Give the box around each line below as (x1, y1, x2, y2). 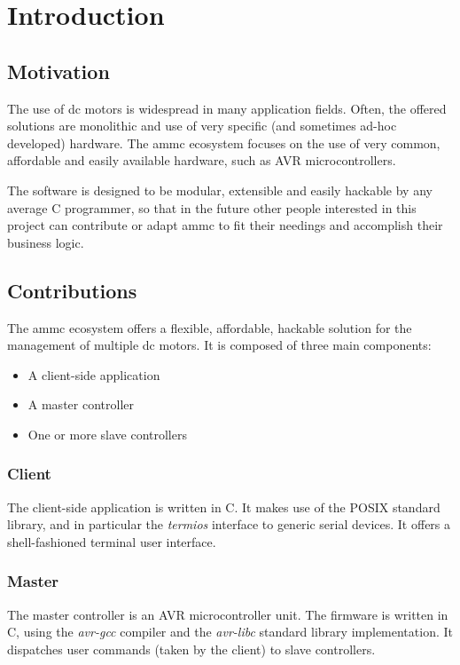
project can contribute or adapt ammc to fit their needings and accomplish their (7, 216, 443, 234)
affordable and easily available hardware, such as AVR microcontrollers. (7, 151, 396, 170)
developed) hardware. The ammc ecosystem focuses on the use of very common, (7, 133, 441, 152)
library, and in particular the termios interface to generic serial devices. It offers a (7, 515, 451, 534)
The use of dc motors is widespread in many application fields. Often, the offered (7, 99, 447, 117)
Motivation (7, 57, 110, 84)
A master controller (27, 395, 134, 414)
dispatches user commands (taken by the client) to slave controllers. (7, 639, 376, 658)
